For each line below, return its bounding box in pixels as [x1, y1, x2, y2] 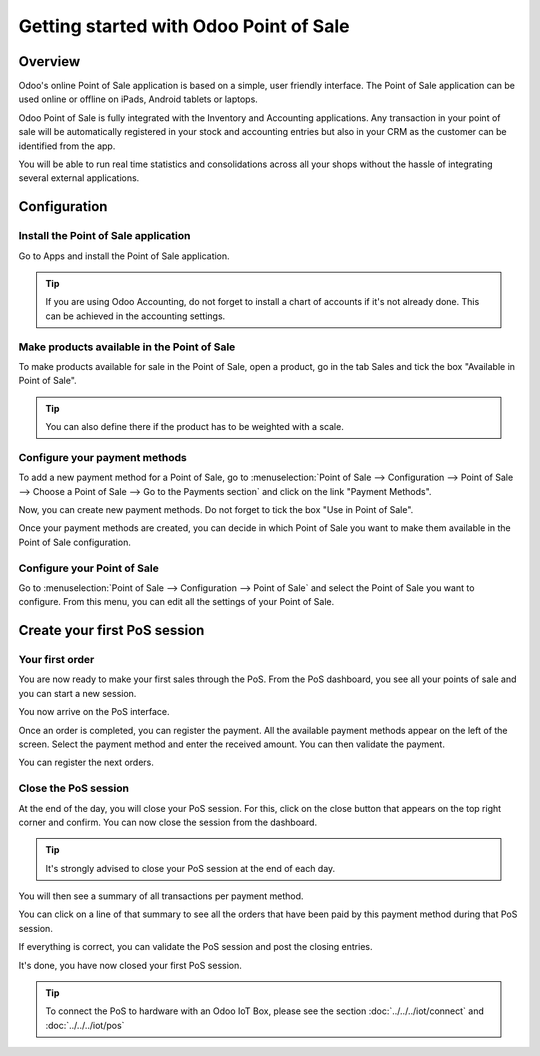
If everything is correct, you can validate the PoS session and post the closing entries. [18, 941, 374, 953]
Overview [18, 53, 81, 70]
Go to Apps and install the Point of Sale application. [18, 250, 230, 262]
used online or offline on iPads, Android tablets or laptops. [18, 93, 259, 105]
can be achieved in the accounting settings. [45, 310, 226, 322]
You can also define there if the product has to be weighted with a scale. [45, 421, 344, 433]
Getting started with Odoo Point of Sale [18, 15, 350, 37]
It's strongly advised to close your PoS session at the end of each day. [45, 862, 336, 874]
